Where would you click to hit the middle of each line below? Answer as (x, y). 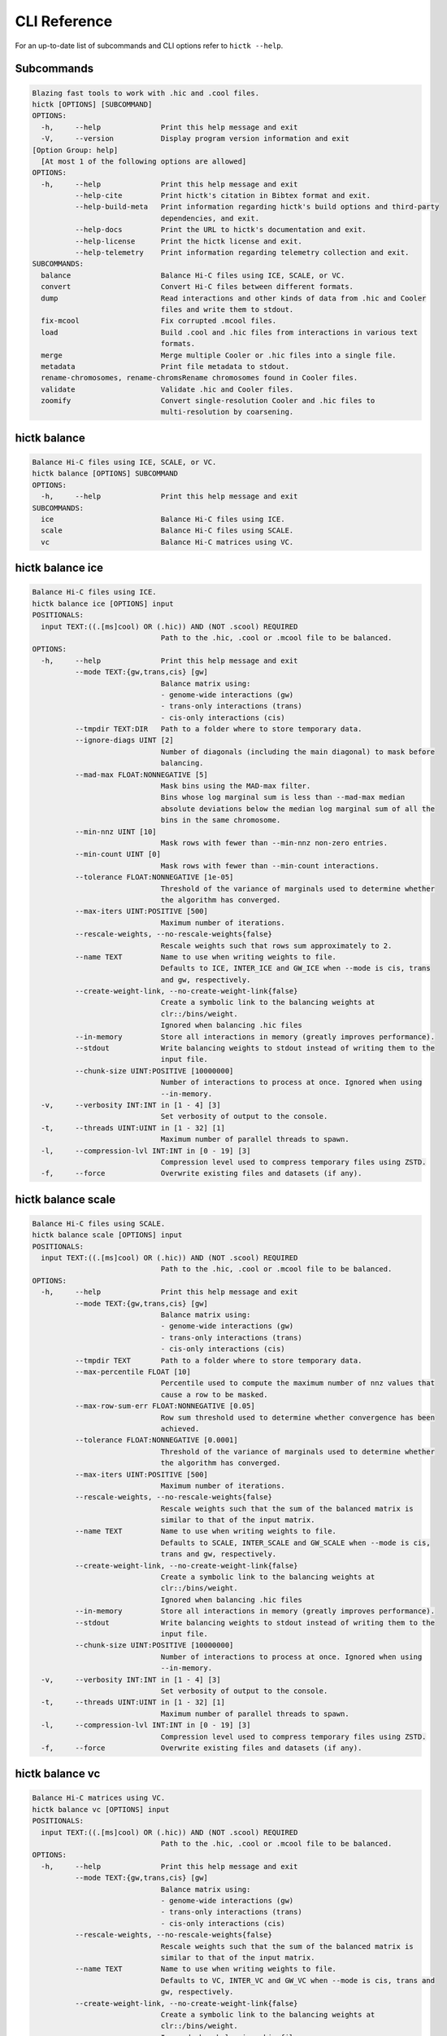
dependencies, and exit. (210, 218)
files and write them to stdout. (227, 309)
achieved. (180, 1428)
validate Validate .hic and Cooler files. (167, 389)
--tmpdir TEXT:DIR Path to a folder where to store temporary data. (218, 729)
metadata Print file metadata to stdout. (165, 366)
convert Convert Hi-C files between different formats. (197, 287)
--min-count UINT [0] (118, 854)
